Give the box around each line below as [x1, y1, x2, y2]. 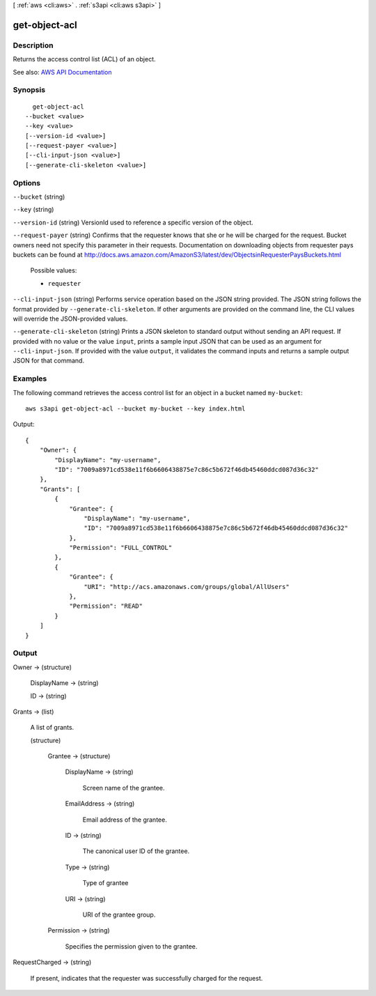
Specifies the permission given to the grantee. [65, 942, 198, 951]
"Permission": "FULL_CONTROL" [69, 544, 173, 552]
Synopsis [13, 85, 45, 95]
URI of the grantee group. [82, 910, 156, 919]
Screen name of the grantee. [82, 783, 165, 792]
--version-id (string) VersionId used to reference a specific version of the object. [13, 218, 253, 227]
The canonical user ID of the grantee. [82, 847, 190, 855]
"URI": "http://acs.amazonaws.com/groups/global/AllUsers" [84, 583, 290, 590]
